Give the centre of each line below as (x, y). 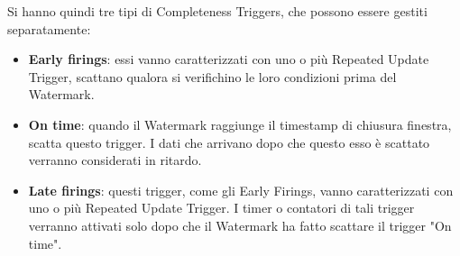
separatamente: (49, 28)
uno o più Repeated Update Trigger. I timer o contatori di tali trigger (221, 208)
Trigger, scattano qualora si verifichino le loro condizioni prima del (212, 76)
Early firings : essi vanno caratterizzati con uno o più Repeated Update (229, 59)
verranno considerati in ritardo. (115, 160)
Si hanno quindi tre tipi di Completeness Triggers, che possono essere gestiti (217, 11)
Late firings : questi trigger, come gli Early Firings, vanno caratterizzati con (241, 190)
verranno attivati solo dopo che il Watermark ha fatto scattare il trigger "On (240, 225)
